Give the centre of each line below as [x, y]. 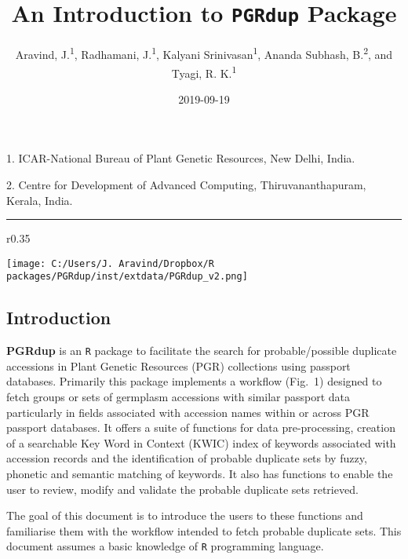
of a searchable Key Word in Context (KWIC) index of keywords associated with [201, 442]
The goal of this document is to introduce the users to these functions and [185, 515]
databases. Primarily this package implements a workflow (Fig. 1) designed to [194, 381]
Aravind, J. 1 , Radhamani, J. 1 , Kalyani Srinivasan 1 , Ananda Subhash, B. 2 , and [204, 53]
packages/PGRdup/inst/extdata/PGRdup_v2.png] [127, 277]
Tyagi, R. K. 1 [204, 71]
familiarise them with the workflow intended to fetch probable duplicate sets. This [204, 530]
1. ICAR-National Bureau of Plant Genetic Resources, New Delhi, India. [181, 158]
